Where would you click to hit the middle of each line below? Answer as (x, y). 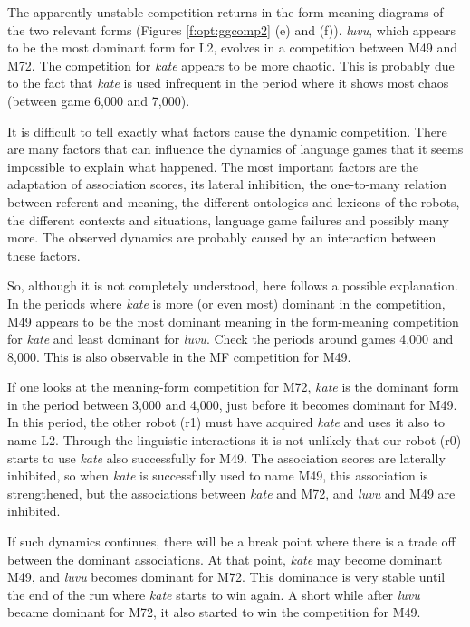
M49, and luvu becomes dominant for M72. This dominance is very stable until (226, 577)
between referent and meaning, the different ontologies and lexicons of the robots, (234, 201)
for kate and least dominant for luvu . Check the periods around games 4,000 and (230, 339)
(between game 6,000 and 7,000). (99, 100)
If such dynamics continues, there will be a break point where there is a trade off (231, 541)
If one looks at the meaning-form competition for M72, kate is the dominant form (233, 387)
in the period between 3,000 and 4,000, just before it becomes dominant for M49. (232, 404)
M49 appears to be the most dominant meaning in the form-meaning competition (233, 321)
